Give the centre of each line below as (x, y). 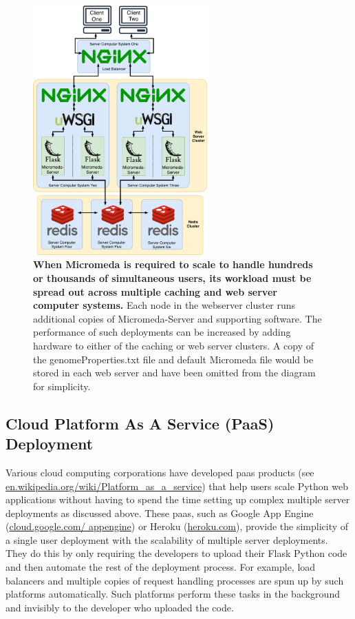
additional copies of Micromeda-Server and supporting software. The (177, 318)
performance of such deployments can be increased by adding (162, 332)
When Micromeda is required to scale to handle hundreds (173, 264)
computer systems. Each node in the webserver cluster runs (164, 305)
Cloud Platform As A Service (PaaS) (140, 423)
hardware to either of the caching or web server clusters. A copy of (174, 345)
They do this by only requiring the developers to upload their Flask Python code (176, 553)
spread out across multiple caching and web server (155, 291)
